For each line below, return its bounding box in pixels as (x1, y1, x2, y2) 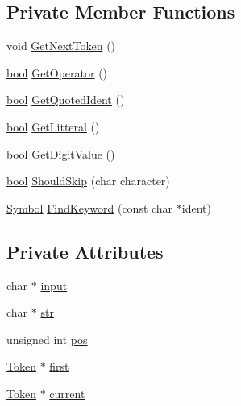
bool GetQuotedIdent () (6, 91, 125, 108)
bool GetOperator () (6, 64, 108, 81)
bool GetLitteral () (6, 118, 100, 135)
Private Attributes (6, 238, 164, 263)
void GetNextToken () (6, 37, 116, 54)
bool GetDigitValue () (6, 145, 115, 162)
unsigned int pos (6, 330, 88, 347)
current (49, 384, 85, 401)
